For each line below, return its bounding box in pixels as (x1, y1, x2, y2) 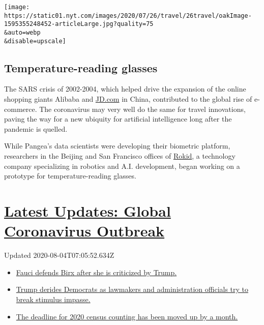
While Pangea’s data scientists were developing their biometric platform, (4, 140, 230, 151)
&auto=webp (4, 28, 41, 36)
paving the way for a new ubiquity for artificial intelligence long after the (4, 113, 232, 124)
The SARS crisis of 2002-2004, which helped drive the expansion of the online (4, 83, 246, 94)
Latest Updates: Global (4, 200, 171, 221)
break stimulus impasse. (16, 293, 91, 304)
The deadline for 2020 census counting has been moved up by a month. (16, 311, 238, 321)
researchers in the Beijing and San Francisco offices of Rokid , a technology (4, 151, 236, 161)
